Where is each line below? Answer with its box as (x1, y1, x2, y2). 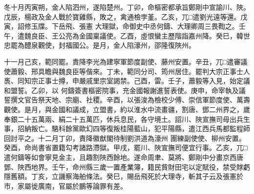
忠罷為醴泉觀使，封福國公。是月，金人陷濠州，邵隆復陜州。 (4, 40, 195, 50)
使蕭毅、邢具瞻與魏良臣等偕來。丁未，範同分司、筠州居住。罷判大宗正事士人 (4, 66, 250, 76)
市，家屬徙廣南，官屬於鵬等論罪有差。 (4, 180, 127, 191)
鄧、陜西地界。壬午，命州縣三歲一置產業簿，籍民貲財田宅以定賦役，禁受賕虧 (4, 161, 250, 172)
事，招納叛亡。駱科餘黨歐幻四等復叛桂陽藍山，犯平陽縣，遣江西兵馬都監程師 (4, 123, 250, 134)
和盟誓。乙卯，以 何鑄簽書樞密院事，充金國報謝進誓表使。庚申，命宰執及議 (4, 85, 246, 95)
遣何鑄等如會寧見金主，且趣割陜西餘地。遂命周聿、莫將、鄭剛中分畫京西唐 (4, 152, 243, 162)
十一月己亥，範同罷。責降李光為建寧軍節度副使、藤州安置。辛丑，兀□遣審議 (4, 56, 248, 66)
